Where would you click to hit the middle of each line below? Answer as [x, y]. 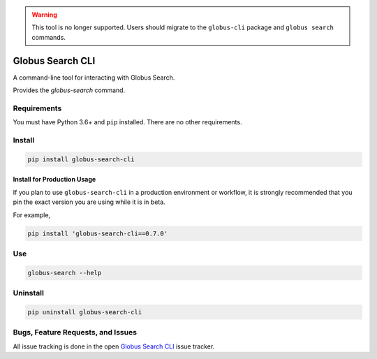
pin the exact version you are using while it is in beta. [89, 202]
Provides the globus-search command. [69, 90]
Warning [44, 15]
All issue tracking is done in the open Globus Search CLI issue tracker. [114, 346]
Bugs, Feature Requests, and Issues [75, 332]
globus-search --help [65, 273]
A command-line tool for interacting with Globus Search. [94, 78]
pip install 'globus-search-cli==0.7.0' [97, 233]
